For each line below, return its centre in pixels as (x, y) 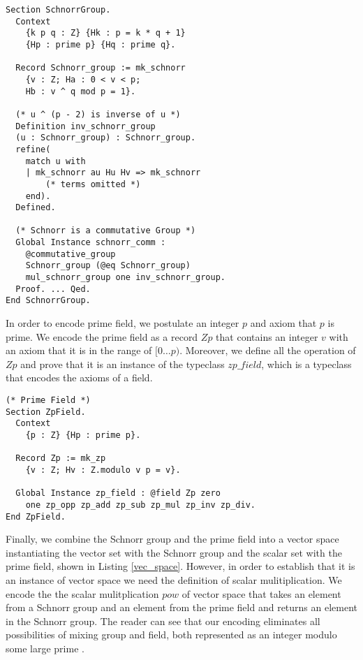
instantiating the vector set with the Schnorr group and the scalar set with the (174, 552)
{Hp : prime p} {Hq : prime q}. (101, 44)
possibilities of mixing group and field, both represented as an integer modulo (171, 635)
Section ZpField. (46, 412)
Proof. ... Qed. (53, 289)
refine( (33, 149)
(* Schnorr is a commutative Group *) (106, 231)
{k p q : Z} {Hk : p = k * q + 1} (105, 33)
